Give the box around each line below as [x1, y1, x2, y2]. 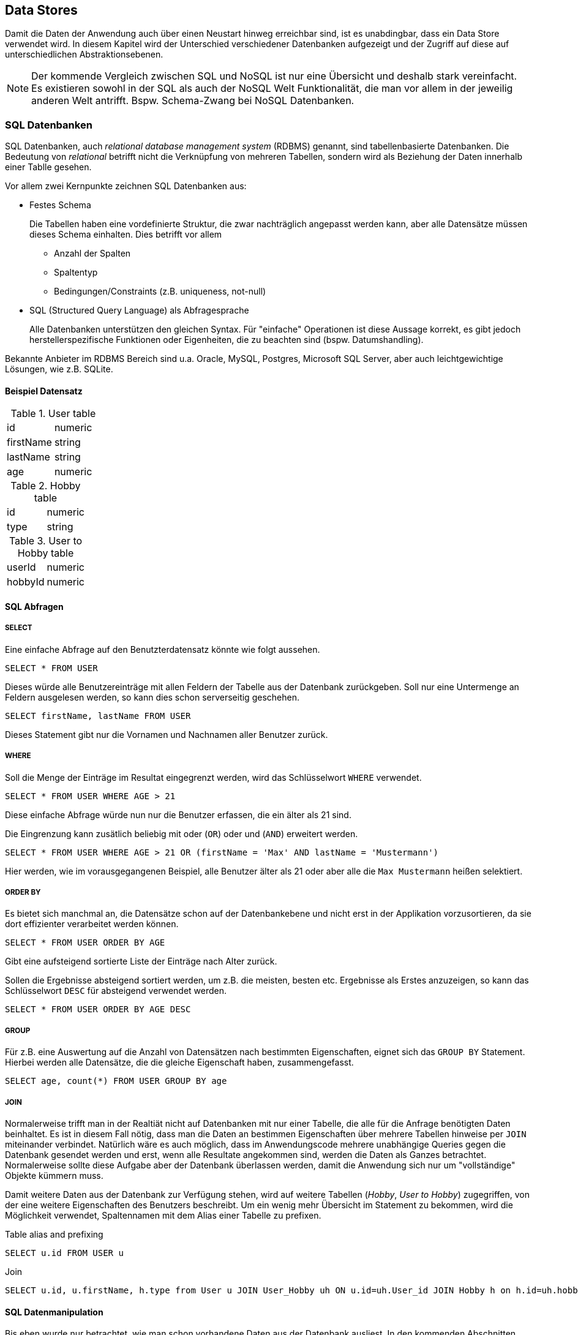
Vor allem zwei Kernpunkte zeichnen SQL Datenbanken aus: [5, 181, 247, 192]
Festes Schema [29, 200, 91, 211]
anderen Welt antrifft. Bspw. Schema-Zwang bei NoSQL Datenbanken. [31, 94, 355, 107]
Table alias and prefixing [5, 1228, 103, 1239]
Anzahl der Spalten [54, 248, 131, 259]
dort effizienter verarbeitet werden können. [5, 919, 179, 930]
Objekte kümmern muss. [5, 1170, 103, 1181]
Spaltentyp [54, 267, 98, 278]
